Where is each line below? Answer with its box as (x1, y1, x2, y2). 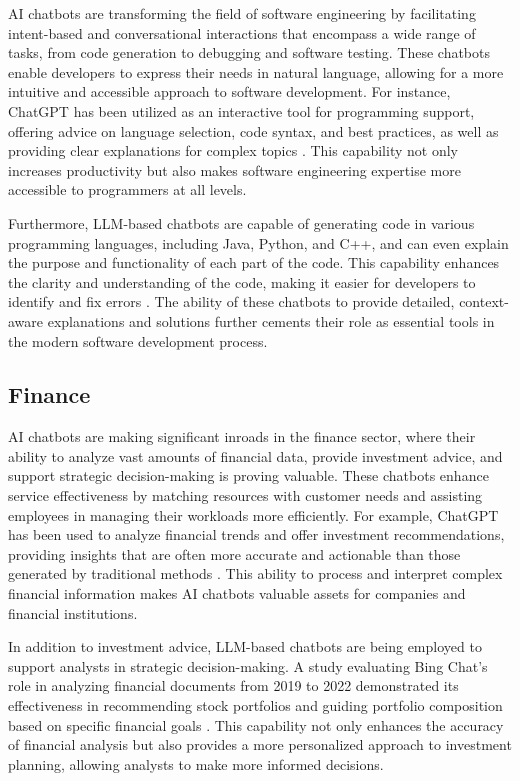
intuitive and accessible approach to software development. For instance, (8, 81, 451, 102)
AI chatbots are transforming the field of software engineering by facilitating (8, 3, 476, 23)
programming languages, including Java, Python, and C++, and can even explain (8, 232, 509, 253)
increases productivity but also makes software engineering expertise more (8, 159, 461, 180)
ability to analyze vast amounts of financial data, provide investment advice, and (8, 445, 503, 466)
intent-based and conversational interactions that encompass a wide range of (8, 22, 476, 43)
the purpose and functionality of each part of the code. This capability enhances (8, 252, 500, 273)
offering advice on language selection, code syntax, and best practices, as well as (8, 120, 499, 141)
